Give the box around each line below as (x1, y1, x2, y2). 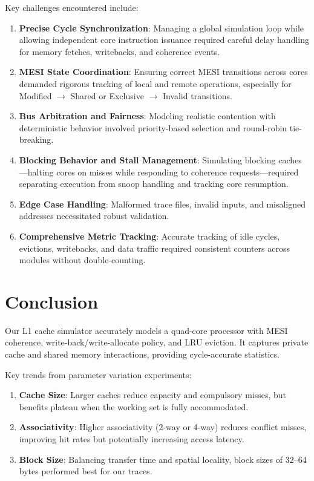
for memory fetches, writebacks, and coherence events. (19, 45, 220, 57)
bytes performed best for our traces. (19, 465, 152, 477)
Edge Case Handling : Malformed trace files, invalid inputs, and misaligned (19, 197, 306, 210)
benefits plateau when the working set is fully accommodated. (19, 400, 249, 413)
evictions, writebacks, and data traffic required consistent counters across (19, 241, 290, 254)
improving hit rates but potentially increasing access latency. (19, 432, 244, 445)
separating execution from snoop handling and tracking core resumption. (19, 177, 289, 190)
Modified (19, 89, 52, 102)
